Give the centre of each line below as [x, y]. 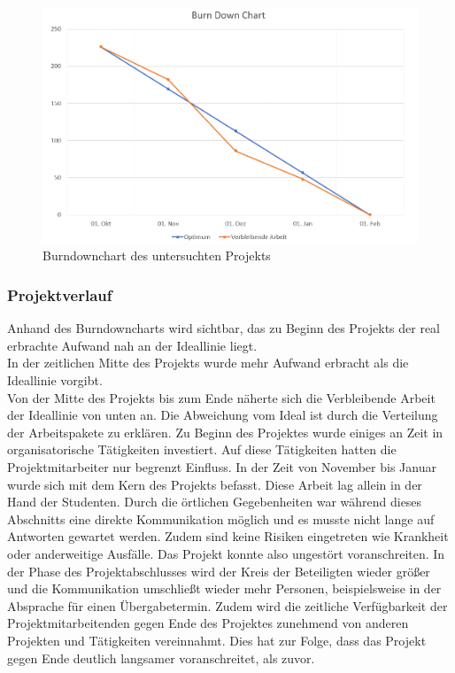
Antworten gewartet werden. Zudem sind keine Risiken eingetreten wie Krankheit [228, 536]
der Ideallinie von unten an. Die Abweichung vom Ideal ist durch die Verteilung [223, 415]
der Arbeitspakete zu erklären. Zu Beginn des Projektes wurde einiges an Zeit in [225, 432]
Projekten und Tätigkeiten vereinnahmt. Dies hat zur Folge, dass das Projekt [217, 640]
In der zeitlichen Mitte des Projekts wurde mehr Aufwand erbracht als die [208, 363]
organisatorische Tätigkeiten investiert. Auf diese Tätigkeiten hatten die [202, 449]
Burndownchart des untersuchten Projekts [157, 255]
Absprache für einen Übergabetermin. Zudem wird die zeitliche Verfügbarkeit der [227, 605]
